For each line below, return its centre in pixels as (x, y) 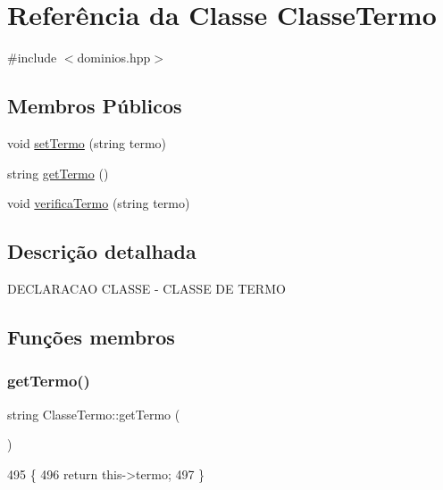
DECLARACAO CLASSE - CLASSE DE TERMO (146, 288)
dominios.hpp (114, 58)
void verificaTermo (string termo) (99, 203)
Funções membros (91, 336)
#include (32, 58)
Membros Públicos (95, 106)
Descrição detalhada (102, 251)
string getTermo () (58, 173)
